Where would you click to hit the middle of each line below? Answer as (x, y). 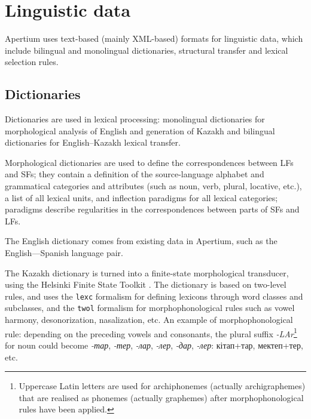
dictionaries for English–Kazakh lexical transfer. (93, 142)
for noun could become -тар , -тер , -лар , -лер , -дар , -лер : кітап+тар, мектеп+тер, (154, 345)
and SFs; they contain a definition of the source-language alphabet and (135, 174)
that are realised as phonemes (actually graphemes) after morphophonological (161, 397)
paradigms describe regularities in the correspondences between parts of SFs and (152, 209)
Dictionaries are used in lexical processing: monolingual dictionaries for (135, 119)
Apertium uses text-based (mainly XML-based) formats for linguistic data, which (154, 38)
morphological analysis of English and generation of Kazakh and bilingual (140, 130)
